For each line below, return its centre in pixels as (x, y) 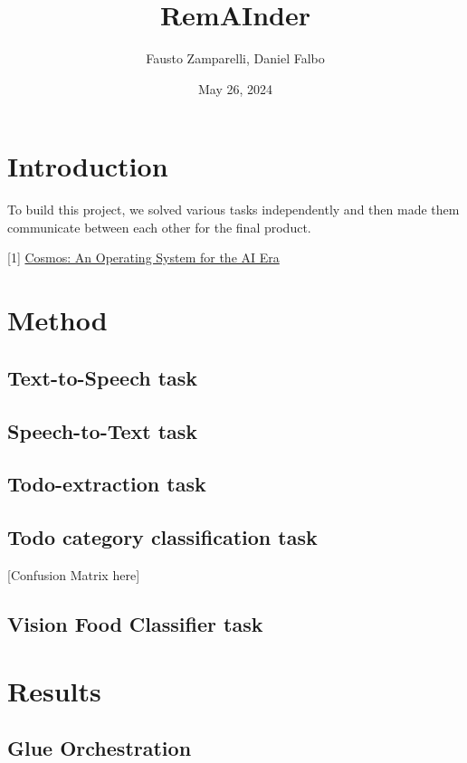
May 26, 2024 (235, 88)
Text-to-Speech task (103, 377)
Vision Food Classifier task (135, 623)
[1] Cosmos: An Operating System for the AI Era (143, 258)
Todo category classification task (162, 537)
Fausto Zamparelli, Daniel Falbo (235, 58)
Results (54, 690)
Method (57, 320)
